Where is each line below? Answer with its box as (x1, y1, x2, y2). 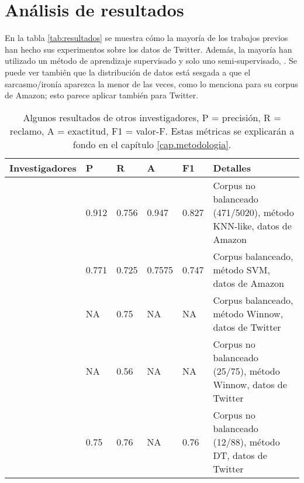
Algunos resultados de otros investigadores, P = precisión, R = (23, 110, 281, 124)
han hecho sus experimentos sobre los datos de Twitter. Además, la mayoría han (5, 43, 292, 55)
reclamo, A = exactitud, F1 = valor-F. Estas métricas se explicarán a (9, 124, 295, 138)
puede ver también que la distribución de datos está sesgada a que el (5, 66, 251, 78)
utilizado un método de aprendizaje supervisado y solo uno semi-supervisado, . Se (5, 54, 297, 67)
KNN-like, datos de (213, 218, 292, 232)
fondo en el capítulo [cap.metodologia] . (72, 137, 232, 151)
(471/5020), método (213, 205, 294, 219)
